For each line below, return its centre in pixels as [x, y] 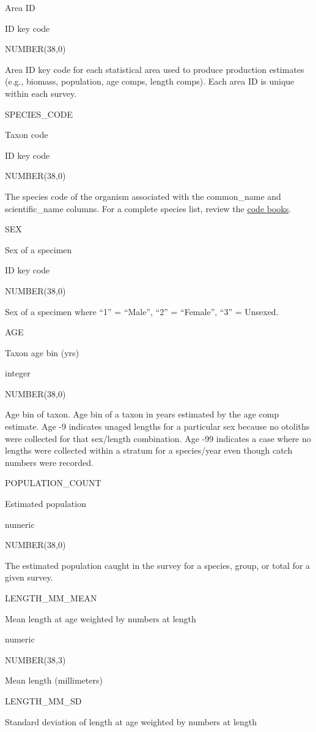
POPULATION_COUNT [53, 483]
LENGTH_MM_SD [43, 700]
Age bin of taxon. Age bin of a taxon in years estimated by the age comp [142, 414]
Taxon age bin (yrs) [42, 352]
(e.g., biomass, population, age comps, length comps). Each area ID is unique [150, 81]
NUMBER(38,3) [35, 659]
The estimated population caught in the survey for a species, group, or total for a [158, 565]
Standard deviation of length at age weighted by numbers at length [131, 721]
